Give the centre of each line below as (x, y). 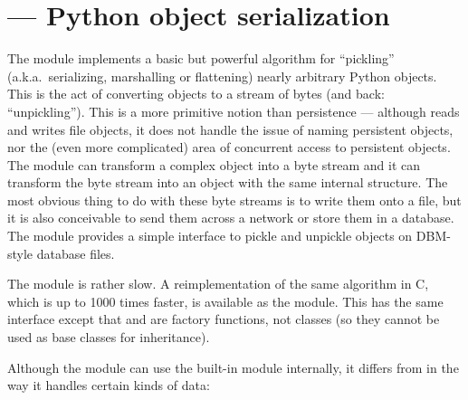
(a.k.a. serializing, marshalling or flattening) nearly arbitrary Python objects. (222, 76)
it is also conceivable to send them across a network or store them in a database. (231, 218)
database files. (76, 253)
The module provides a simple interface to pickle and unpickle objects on (210, 236)
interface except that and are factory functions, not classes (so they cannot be (224, 319)
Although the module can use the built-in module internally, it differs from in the (233, 367)
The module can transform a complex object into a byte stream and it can (214, 164)
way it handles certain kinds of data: (109, 385)
